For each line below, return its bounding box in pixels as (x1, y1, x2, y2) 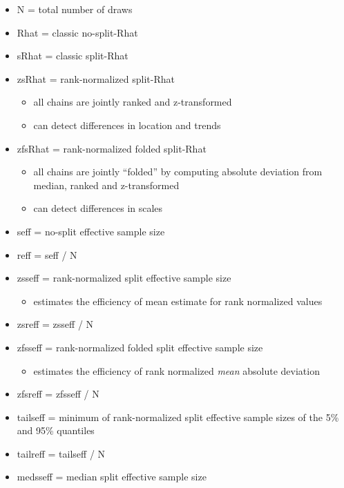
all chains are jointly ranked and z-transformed (33, 95, 232, 109)
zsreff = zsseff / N (17, 317, 94, 331)
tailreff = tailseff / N (17, 446, 106, 460)
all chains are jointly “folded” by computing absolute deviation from (33, 164, 323, 179)
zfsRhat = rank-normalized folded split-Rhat (17, 141, 207, 155)
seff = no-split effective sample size (17, 224, 165, 238)
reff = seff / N (17, 247, 77, 262)
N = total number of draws (17, 2, 133, 16)
